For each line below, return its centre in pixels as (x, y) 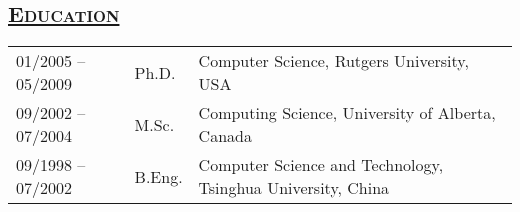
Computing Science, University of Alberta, (347, 113)
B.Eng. (158, 176)
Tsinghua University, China (294, 188)
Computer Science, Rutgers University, (333, 61)
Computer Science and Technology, (321, 165)
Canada (225, 136)
